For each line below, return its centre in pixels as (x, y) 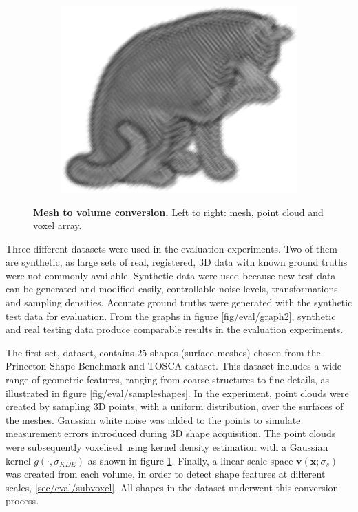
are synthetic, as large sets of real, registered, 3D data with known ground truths (177, 262)
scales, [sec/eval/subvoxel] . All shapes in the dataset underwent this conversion (172, 487)
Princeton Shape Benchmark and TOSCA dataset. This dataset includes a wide (174, 366)
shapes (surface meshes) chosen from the (235, 352)
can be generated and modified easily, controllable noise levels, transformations (172, 289)
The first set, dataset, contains (70, 352)
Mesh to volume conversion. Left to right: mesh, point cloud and (178, 212)
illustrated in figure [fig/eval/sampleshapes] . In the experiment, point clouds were (177, 393)
